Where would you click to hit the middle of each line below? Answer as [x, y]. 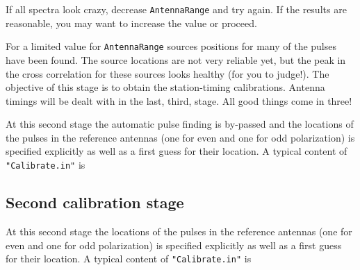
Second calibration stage [95, 202]
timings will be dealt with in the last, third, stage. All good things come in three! [179, 100]
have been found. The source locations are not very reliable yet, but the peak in [176, 59]
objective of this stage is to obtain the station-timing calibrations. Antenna [165, 87]
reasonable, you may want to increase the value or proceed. [131, 23]
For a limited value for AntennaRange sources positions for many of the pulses [171, 46]
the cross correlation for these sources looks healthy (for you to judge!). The [167, 73]
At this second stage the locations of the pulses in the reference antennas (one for [179, 231]
